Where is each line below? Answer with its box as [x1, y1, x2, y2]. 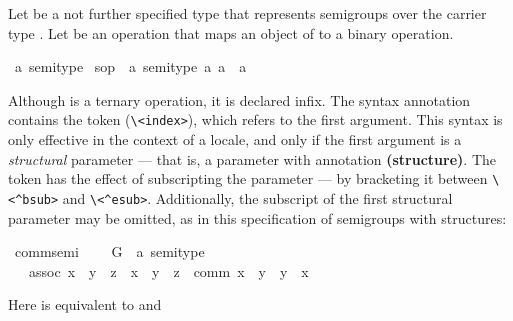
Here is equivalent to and [8, 294, 162, 315]
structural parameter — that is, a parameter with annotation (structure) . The [8, 148, 497, 169]
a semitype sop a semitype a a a [14, 56, 247, 77]
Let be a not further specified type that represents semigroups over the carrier [8, 3, 487, 23]
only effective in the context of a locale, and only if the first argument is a [8, 129, 462, 150]
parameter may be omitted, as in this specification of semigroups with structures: [8, 207, 507, 228]
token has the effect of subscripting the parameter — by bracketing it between [8, 168, 488, 189]
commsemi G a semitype [14, 241, 205, 262]
